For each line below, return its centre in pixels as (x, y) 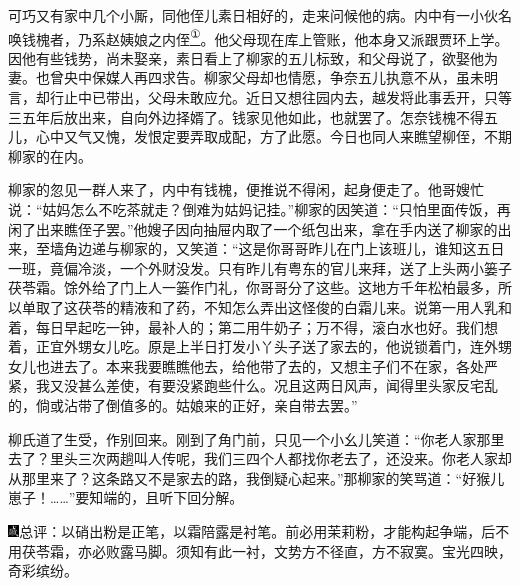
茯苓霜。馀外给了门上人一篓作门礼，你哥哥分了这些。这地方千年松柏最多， (253, 287)
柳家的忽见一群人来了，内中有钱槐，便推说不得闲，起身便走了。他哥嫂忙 (246, 189)
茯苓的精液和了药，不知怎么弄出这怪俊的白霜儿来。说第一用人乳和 (294, 306)
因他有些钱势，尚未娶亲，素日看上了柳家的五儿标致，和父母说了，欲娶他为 (253, 57)
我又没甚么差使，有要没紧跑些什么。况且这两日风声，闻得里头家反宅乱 (266, 385)
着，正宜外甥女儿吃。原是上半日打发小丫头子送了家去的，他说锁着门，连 (246, 346)
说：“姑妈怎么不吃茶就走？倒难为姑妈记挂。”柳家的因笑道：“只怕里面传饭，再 (259, 209)
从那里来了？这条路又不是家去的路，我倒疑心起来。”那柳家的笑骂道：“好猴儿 (256, 477)
